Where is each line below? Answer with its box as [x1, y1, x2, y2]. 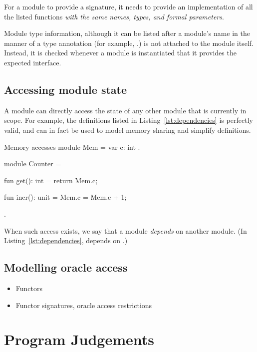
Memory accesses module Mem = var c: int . [4, 141, 140, 152]
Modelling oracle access [4, 260, 128, 275]
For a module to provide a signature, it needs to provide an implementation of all [4, 1, 253, 11]
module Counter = [4, 158, 61, 169]
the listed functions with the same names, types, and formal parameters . [4, 11, 224, 21]
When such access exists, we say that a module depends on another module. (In [4, 225, 247, 236]
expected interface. [4, 57, 61, 67]
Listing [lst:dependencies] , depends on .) [4, 235, 128, 246]
